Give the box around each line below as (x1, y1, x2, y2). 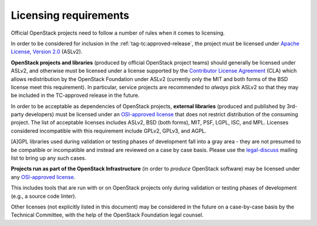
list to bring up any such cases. (11, 154, 87, 161)
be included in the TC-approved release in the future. (11, 92, 140, 99)
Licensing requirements (11, 9, 129, 22)
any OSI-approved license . (11, 173, 76, 180)
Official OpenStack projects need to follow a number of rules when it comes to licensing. (11, 29, 225, 36)
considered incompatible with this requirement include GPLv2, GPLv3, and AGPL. (11, 127, 207, 134)
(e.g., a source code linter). (11, 193, 76, 200)
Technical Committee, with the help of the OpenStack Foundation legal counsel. (11, 211, 204, 218)
